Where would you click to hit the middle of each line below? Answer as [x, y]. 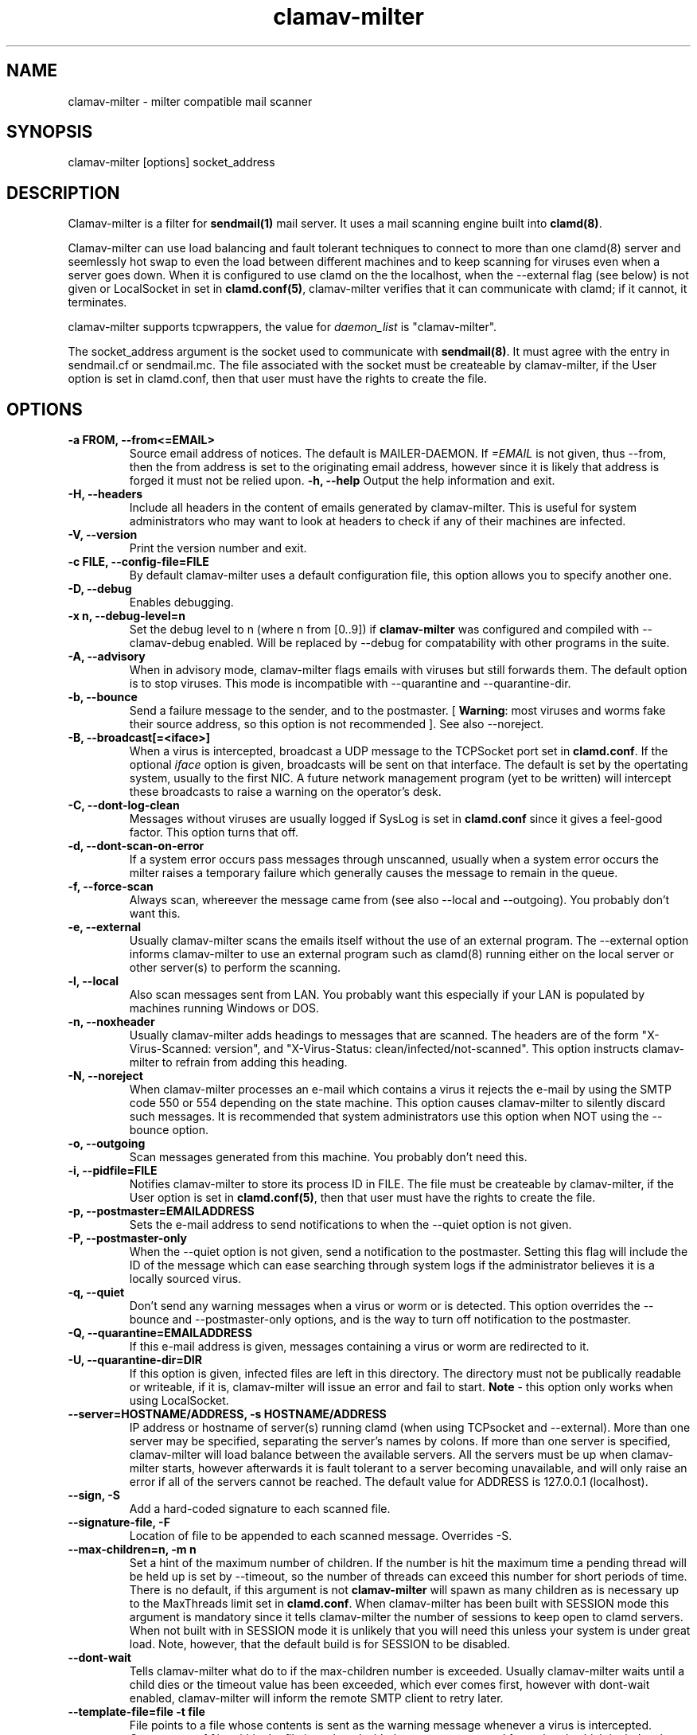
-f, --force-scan [111, 887]
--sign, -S [94, 1495]
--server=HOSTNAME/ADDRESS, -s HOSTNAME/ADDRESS [227, 1414]
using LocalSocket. [179, 1401]
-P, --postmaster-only [127, 1238]
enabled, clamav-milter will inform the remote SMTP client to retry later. [316, 1698]
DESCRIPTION [63, 193]
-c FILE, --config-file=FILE [138, 562]
